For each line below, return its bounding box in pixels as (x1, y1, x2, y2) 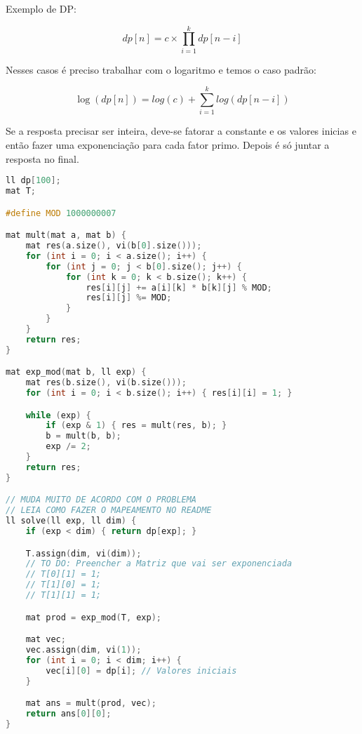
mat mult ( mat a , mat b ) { (6, 230, 126, 241)
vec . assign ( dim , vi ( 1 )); (25, 644, 142, 655)
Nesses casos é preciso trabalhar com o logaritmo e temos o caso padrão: (6, 62, 316, 76)
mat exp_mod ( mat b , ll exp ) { (6, 367, 147, 378)
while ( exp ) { (25, 410, 91, 420)
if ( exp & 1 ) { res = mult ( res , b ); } (46, 420, 227, 431)
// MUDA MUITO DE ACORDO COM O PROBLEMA (6, 495, 197, 505)
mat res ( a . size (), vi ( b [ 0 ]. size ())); (25, 241, 202, 251)
